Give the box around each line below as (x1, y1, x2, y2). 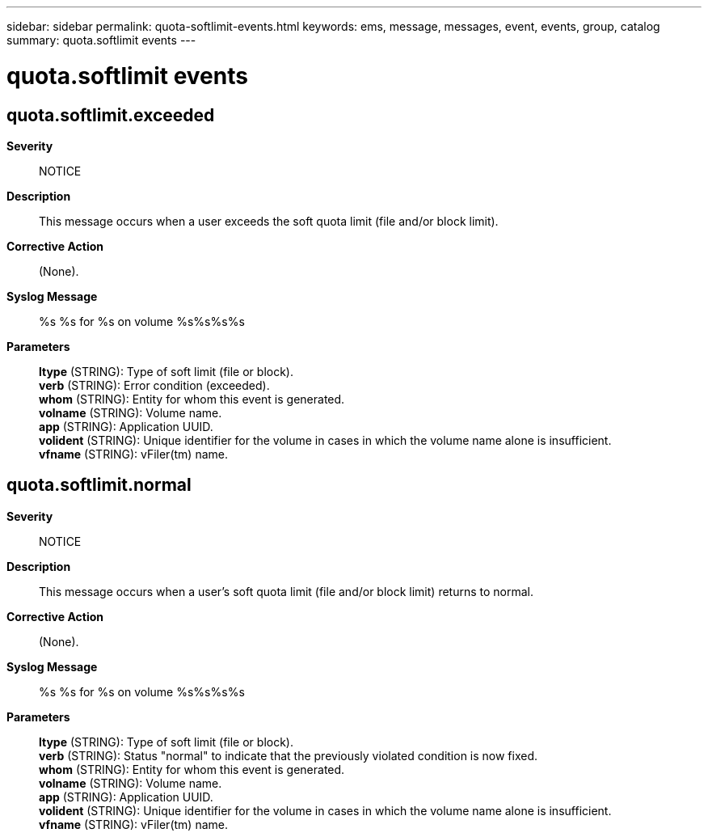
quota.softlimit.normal (6, 475, 192, 496)
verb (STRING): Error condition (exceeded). (39, 378, 270, 392)
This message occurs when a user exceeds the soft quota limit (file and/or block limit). (39, 213, 499, 228)
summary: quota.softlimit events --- (6, 33, 196, 47)
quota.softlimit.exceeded (6, 104, 215, 125)
